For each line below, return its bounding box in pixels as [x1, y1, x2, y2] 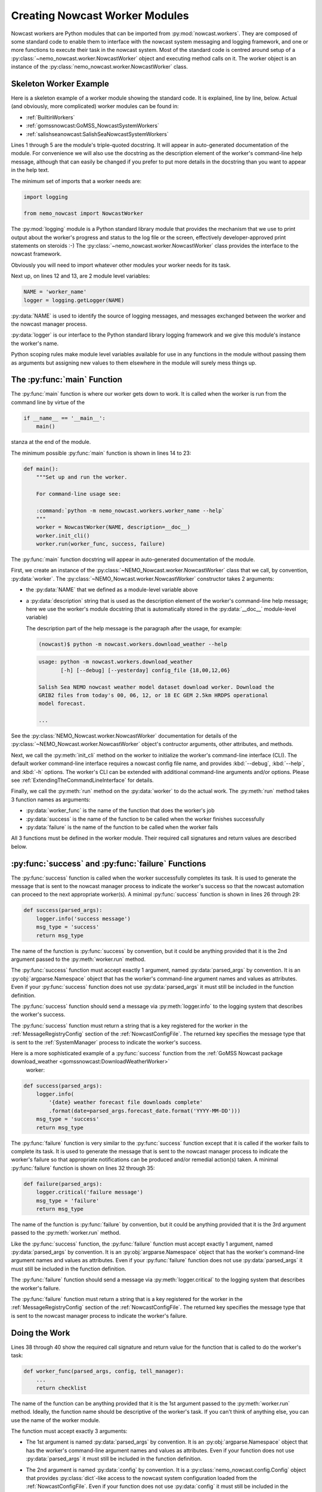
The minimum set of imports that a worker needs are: [11, 177, 142, 184]
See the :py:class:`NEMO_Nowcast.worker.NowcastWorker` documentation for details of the [11, 732, 237, 739]
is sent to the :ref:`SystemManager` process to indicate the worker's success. [11, 1038, 202, 1046]
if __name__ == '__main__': [23, 415, 106, 421]
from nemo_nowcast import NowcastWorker [23, 210, 143, 217]
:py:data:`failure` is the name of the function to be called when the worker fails [26, 824, 218, 831]
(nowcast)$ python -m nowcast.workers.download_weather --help [38, 640, 228, 648]
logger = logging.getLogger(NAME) [23, 297, 125, 304]
